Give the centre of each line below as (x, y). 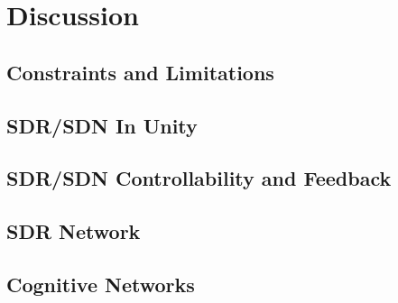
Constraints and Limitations (140, 72)
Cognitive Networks (101, 284)
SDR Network (74, 231)
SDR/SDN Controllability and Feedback (199, 178)
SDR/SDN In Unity (102, 125)
